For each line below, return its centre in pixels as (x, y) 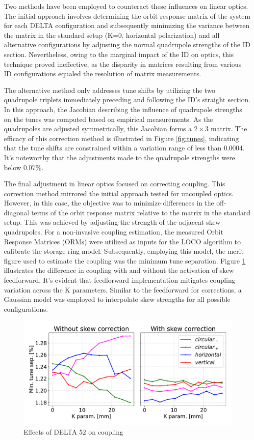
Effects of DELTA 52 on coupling (74, 432)
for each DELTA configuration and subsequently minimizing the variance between (127, 25)
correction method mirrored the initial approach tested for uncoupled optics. (119, 193)
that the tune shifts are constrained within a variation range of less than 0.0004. (124, 148)
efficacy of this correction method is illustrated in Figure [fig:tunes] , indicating (122, 138)
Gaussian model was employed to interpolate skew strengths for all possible (117, 299)
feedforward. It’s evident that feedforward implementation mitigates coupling (120, 280)
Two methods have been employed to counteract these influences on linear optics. (126, 6)
